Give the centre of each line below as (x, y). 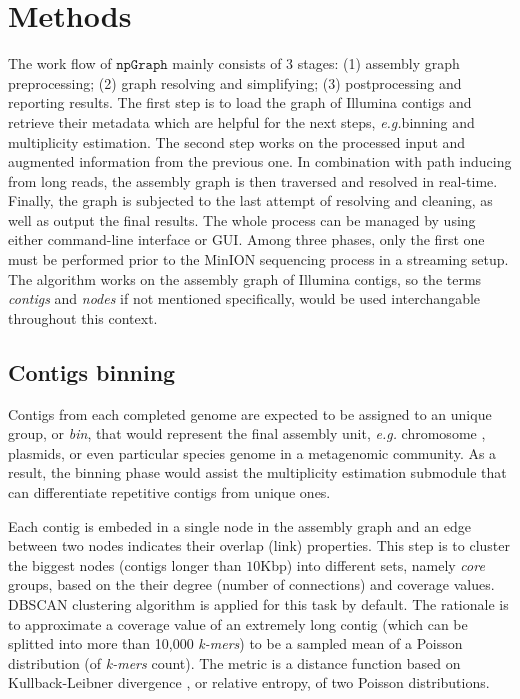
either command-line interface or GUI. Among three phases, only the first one (246, 239)
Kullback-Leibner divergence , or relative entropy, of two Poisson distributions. (249, 682)
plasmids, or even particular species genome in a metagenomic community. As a (252, 452)
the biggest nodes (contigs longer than (125, 564)
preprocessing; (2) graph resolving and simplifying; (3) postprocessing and (235, 82)
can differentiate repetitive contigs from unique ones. (169, 492)
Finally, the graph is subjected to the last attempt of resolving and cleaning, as (250, 200)
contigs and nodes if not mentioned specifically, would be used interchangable (244, 298)
